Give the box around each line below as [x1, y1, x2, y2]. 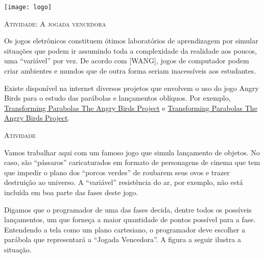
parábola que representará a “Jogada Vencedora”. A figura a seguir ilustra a [4, 234, 241, 245]
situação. [4, 244, 32, 254]
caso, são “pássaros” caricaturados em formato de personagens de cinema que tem [4, 157, 260, 168]
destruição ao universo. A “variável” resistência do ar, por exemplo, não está [4, 177, 243, 187]
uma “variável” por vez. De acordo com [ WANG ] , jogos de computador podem [4, 55, 249, 66]
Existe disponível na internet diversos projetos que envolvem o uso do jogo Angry [4, 82, 259, 93]
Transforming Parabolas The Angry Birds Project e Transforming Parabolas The [4, 102, 257, 113]
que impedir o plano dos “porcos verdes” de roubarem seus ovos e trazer [4, 167, 230, 177]
